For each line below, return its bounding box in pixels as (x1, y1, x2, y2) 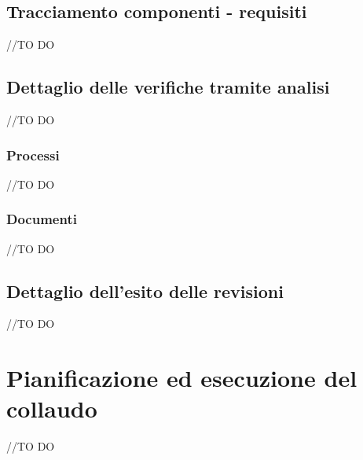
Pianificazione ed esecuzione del (6, 362, 357, 394)
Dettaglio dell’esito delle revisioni (6, 278, 284, 303)
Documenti (6, 209, 77, 229)
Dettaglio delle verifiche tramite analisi (6, 75, 330, 99)
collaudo (6, 392, 97, 425)
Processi (6, 145, 60, 164)
